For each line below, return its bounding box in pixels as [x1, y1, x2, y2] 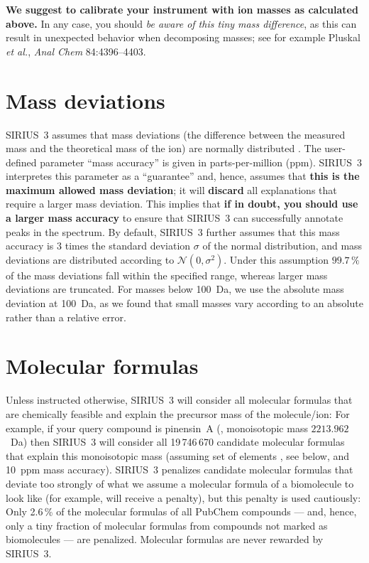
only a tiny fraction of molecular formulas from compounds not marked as [6, 518, 328, 532]
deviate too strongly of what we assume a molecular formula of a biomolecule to [6, 476, 354, 490]
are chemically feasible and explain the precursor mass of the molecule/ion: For [6, 406, 350, 421]
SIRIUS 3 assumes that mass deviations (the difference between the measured [6, 127, 346, 141]
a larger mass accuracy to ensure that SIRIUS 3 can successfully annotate [6, 210, 343, 225]
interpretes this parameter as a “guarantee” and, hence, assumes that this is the [6, 168, 360, 183]
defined [6, 154, 37, 169]
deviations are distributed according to [6, 252, 175, 267]
